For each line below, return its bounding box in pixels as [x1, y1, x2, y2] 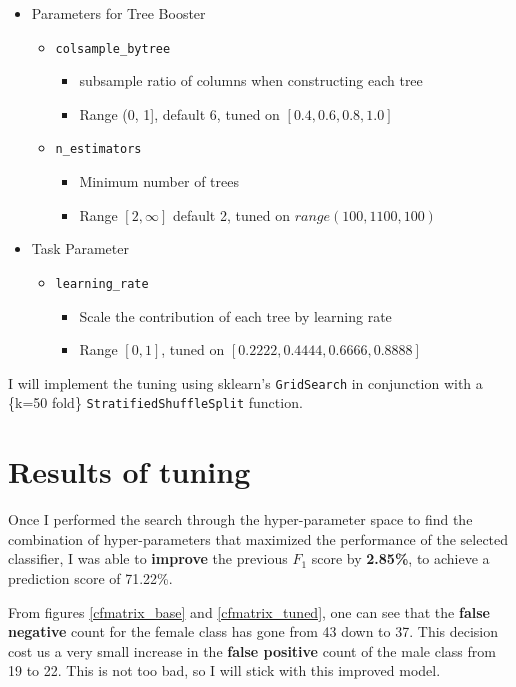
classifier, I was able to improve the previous [8, 548, 288, 569]
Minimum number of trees [79, 171, 239, 192]
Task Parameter [31, 238, 129, 259]
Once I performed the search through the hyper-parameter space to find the [8, 509, 473, 530]
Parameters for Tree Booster [31, 3, 206, 23]
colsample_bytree [55, 41, 171, 56]
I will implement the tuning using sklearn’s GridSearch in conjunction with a [8, 372, 483, 393]
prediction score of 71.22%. [8, 567, 173, 588]
